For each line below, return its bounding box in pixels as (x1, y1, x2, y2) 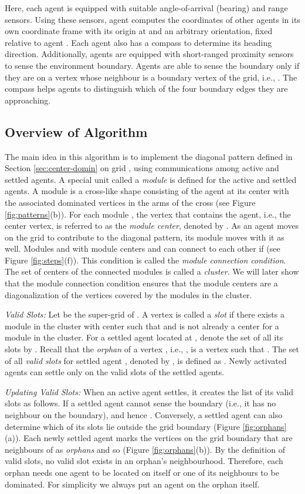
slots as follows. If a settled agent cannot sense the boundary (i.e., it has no (5, 397, 276, 409)
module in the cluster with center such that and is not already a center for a (5, 319, 279, 332)
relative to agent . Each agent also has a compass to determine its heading (5, 36, 272, 48)
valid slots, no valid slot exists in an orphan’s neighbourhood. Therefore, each (5, 455, 283, 467)
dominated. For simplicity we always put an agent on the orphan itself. (5, 478, 260, 490)
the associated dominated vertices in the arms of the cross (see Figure (5, 196, 256, 208)
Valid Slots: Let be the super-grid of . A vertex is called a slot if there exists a (5, 308, 284, 321)
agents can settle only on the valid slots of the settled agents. (5, 366, 225, 378)
